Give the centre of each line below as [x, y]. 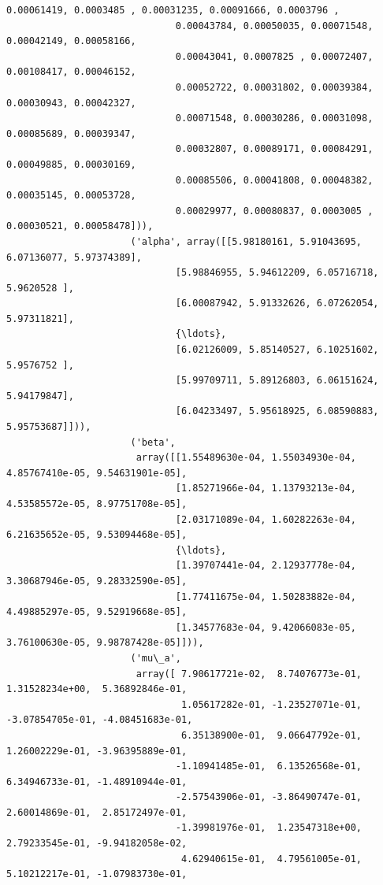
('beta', [153, 442]
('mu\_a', [156, 658]
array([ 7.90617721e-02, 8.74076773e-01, [249, 674]
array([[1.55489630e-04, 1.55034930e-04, [246, 458]
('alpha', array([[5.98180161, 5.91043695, [246, 241]
